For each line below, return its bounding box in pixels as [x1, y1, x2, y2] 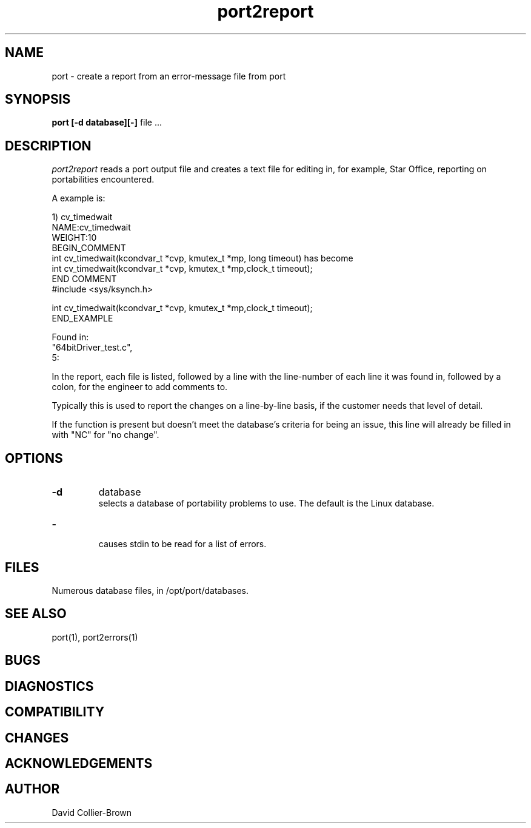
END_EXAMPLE [52, 313, 113, 324]
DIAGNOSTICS [5, 678, 94, 694]
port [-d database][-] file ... [52, 117, 162, 128]
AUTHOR [5, 781, 60, 797]
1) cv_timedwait [52, 212, 113, 223]
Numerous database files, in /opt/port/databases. [52, 585, 249, 596]
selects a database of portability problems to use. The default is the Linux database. [98, 498, 435, 509]
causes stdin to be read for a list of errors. [98, 539, 267, 550]
